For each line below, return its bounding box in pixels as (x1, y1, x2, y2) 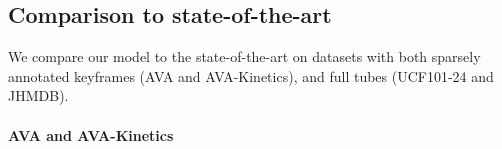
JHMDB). (8, 85, 69, 106)
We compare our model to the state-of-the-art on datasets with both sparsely (8, 46, 481, 67)
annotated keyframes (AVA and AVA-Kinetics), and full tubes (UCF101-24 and (8, 65, 494, 86)
